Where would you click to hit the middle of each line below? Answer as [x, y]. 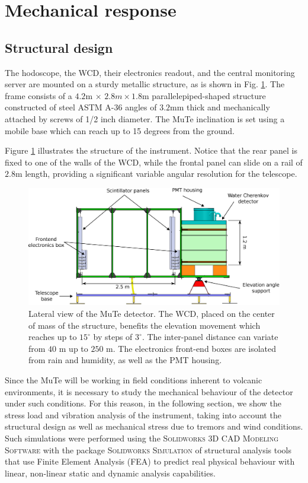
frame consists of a [38, 95]
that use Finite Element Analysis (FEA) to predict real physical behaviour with [150, 461]
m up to [73, 348]
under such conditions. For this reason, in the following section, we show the [143, 403]
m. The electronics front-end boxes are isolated [191, 348]
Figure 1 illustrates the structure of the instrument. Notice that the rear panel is [151, 150]
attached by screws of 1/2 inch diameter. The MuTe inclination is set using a [145, 118]
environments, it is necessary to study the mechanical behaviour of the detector [149, 391]
